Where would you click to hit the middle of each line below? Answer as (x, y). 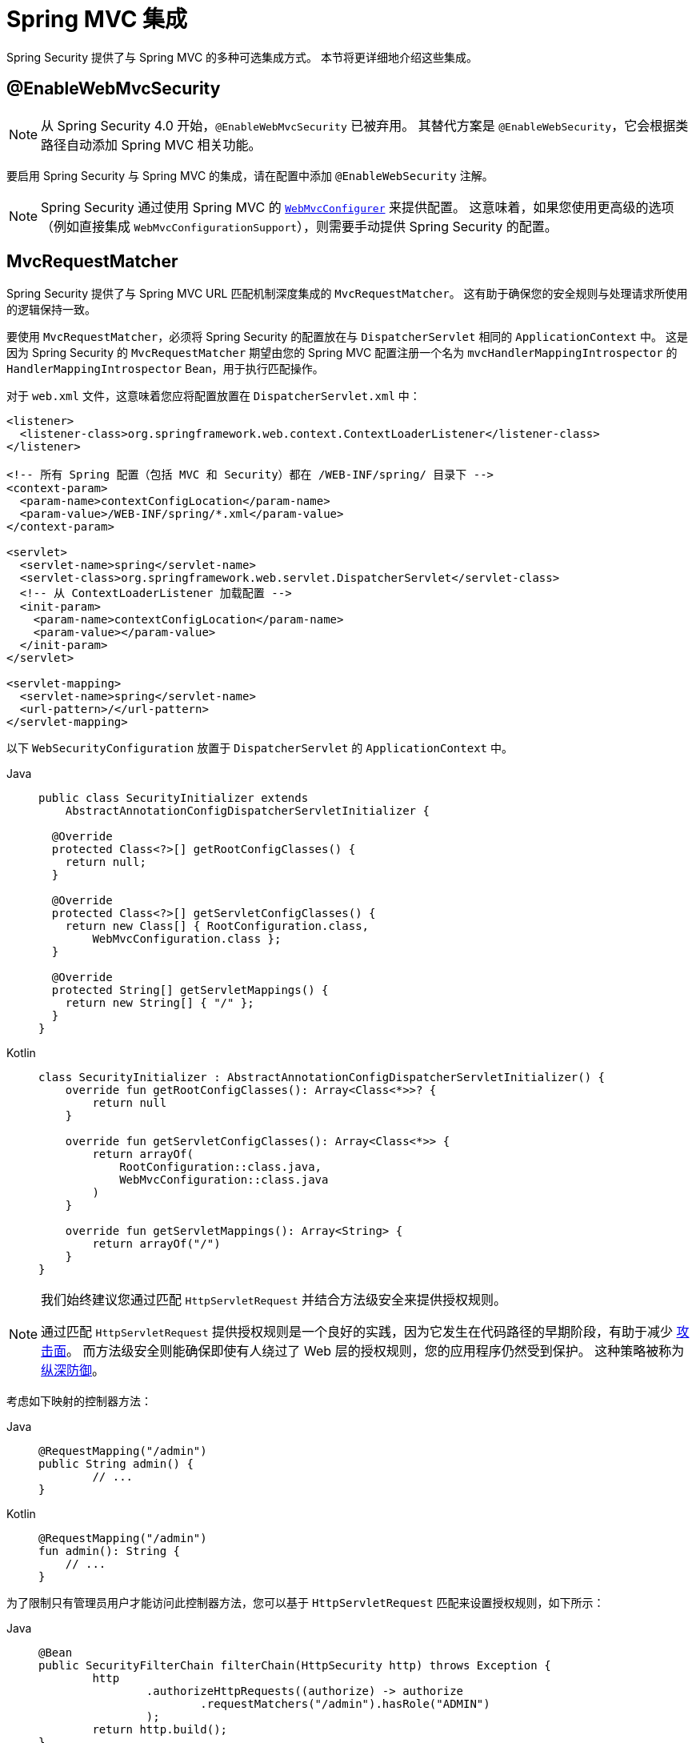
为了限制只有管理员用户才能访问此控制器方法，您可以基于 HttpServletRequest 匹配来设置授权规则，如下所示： (306, 1603)
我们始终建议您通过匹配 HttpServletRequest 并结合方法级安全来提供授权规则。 (274, 1300)
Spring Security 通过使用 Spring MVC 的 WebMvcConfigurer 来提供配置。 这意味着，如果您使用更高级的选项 (358, 207)
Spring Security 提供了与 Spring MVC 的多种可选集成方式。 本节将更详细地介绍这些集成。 (242, 57)
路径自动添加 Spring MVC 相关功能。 (151, 144)
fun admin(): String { (110, 1551)
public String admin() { (116, 1464)
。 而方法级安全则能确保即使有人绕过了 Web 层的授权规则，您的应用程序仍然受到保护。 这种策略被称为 (376, 1351)
